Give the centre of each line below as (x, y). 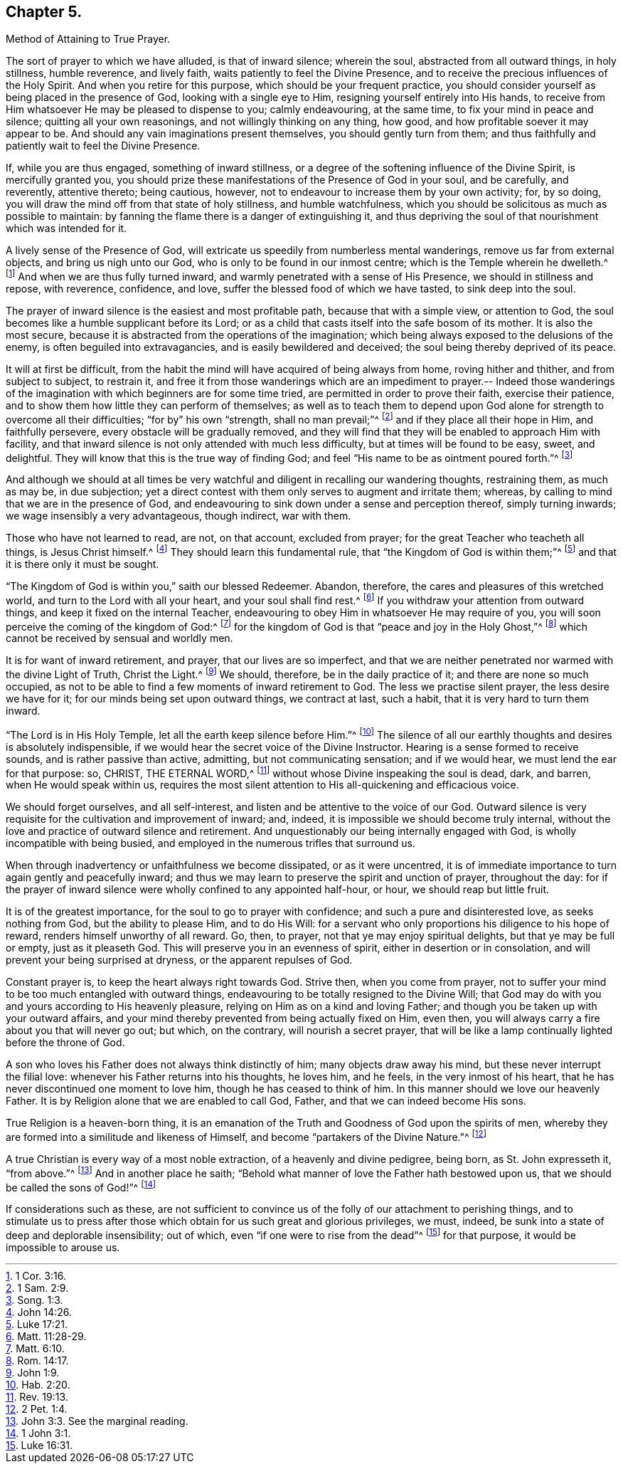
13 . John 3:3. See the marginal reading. (97, 1421)
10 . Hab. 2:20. (38, 1384)
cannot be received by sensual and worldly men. (119, 638)
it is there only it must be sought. (82, 564)
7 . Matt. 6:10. (35, 1348)
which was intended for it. (66, 228)
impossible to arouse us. (63, 1247)
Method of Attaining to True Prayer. (88, 39)
